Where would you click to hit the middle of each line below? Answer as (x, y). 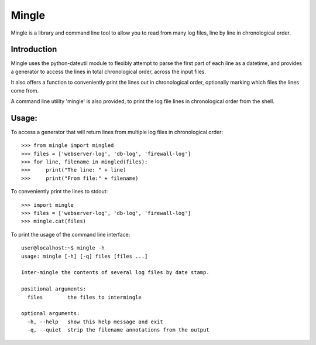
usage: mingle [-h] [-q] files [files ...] (85, 256)
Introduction (34, 49)
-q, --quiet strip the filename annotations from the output (118, 330)
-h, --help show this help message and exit (95, 322)
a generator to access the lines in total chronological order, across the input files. (108, 71)
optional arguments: (51, 314)
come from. (25, 90)
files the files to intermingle (84, 297)
